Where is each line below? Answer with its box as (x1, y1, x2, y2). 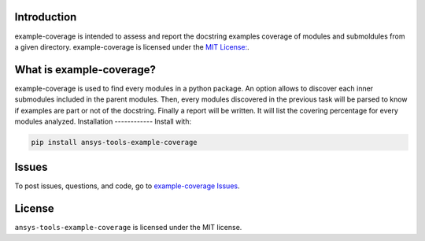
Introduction (14, 10, 77, 24)
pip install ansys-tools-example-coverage (31, 138, 198, 146)
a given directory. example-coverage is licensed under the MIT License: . (14, 42, 249, 51)
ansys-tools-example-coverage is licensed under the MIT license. (14, 223, 242, 232)
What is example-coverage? (14, 63, 157, 76)
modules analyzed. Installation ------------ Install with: (14, 117, 192, 126)
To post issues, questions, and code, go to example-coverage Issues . (14, 181, 240, 191)
